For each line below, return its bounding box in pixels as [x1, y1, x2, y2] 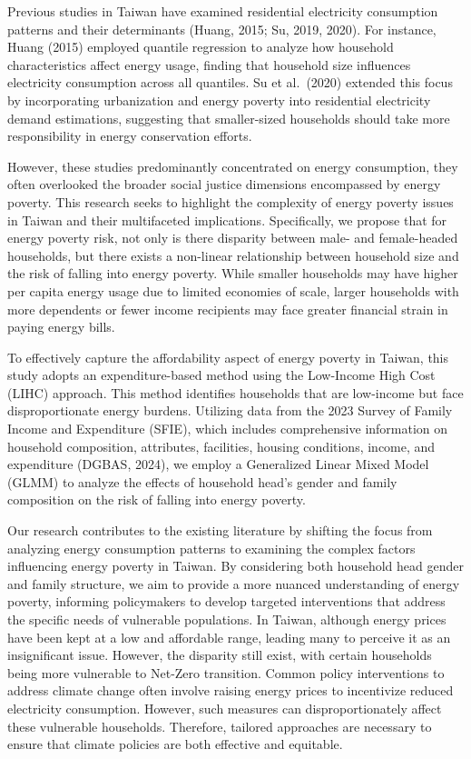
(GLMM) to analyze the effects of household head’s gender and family [7, 472, 397, 491]
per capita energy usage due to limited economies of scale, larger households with [7, 281, 459, 300]
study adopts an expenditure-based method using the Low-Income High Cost [7, 365, 436, 384]
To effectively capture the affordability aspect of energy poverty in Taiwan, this [7, 347, 449, 366]
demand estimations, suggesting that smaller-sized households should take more [7, 108, 450, 127]
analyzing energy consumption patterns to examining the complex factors [7, 538, 416, 557]
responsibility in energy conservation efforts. [7, 126, 252, 145]
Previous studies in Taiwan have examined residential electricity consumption [7, 2, 438, 20]
